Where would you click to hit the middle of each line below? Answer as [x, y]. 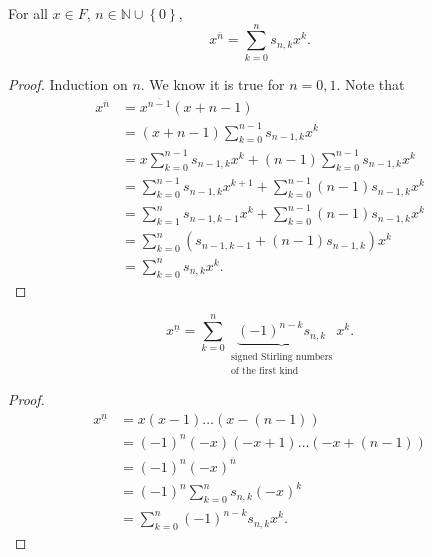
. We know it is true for [212, 83]
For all [28, 13]
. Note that [370, 83]
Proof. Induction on [68, 83]
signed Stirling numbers [281, 356]
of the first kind [264, 370]
